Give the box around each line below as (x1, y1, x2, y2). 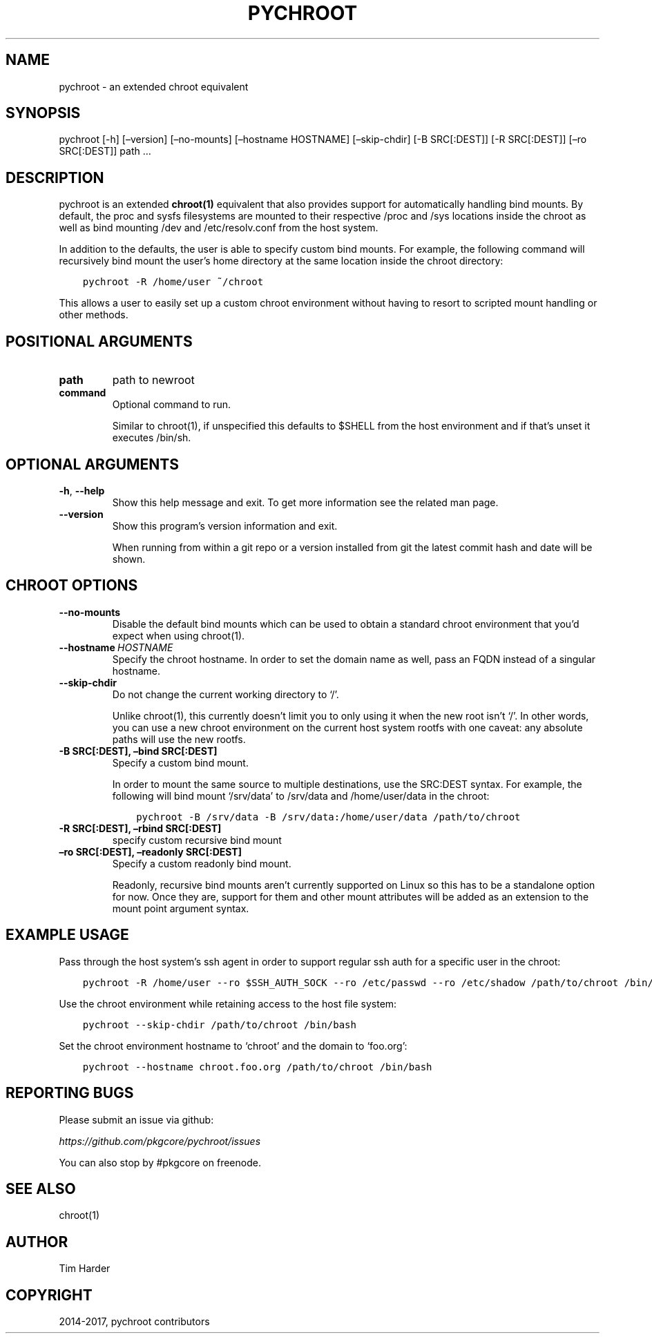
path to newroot (112, 373, 195, 387)
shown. (112, 552, 146, 565)
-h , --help (59, 484, 105, 497)
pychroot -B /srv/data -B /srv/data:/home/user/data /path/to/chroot (136, 811, 521, 822)
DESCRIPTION (6, 168, 104, 186)
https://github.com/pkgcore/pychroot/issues (59, 1135, 261, 1147)
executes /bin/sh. (112, 432, 191, 444)
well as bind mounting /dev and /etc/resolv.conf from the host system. (59, 222, 378, 234)
